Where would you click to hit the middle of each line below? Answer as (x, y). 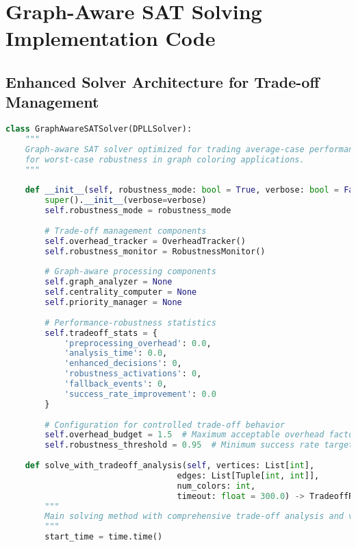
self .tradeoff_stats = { (101, 333)
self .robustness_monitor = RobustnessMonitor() (155, 251)
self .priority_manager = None (113, 303)
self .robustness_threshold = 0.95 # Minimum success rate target (199, 445)
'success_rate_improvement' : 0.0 (140, 394)
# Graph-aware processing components (130, 272)
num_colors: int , (216, 486)
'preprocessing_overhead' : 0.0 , (138, 343)
